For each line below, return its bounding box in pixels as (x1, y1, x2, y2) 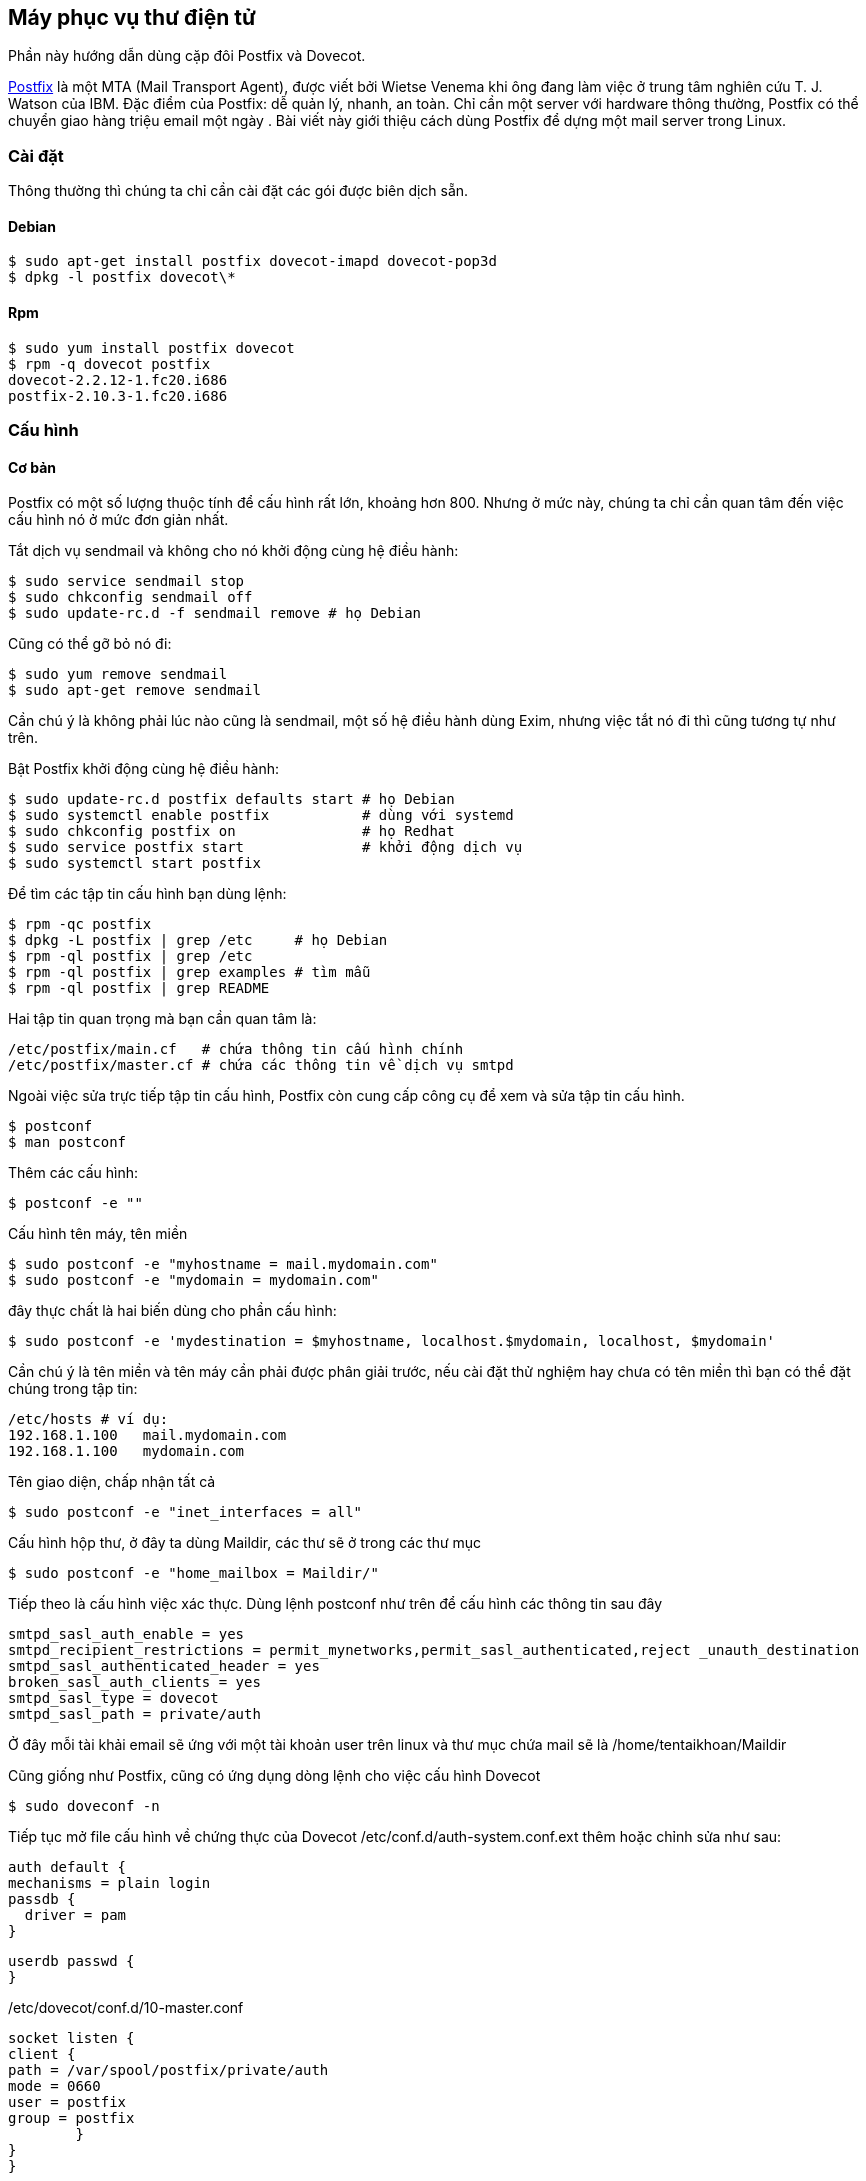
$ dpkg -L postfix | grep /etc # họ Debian (8, 932, 388, 949)
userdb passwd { (8, 1953, 135, 1970)
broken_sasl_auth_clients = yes (8, 1674, 261, 1691)
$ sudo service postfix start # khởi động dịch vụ (8, 839, 523, 856)
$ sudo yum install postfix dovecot (8, 339, 295, 356)
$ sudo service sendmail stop (8, 573, 245, 590)
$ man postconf (8, 1134, 127, 1151)
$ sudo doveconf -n (8, 1798, 160, 1815)
